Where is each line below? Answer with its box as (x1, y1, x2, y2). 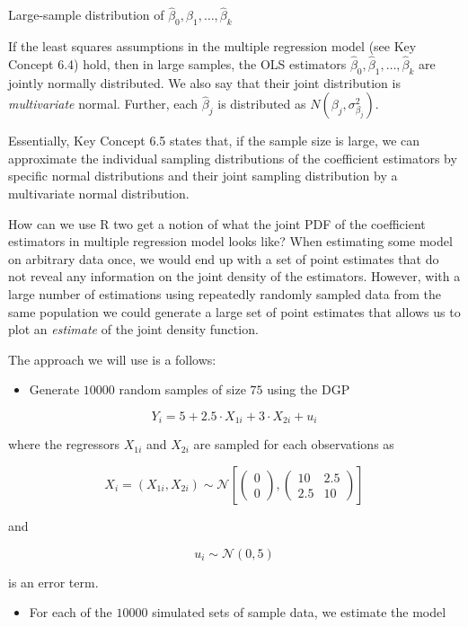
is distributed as (217, 94, 306, 113)
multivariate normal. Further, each (8, 94, 199, 113)
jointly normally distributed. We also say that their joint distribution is (8, 73, 401, 92)
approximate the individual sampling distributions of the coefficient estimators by (8, 148, 457, 167)
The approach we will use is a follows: (8, 349, 216, 368)
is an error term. (8, 572, 99, 591)
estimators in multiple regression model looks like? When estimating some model (8, 232, 453, 251)
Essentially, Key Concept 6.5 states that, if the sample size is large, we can (8, 131, 420, 150)
